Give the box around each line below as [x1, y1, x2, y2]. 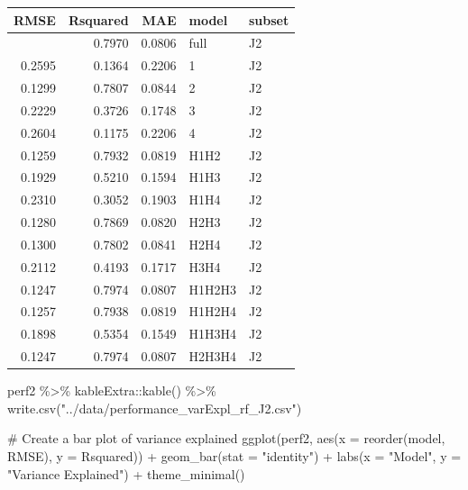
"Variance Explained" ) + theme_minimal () [7, 464, 245, 483]
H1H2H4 [188, 302, 236, 321]
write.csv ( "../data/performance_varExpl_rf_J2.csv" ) [7, 398, 302, 417]
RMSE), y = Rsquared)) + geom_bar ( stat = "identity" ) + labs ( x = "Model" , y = [7, 447, 462, 466]
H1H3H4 [188, 324, 236, 343]
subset [248, 10, 289, 29]
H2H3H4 [188, 347, 236, 366]
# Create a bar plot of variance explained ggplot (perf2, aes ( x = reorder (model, [7, 429, 445, 448]
